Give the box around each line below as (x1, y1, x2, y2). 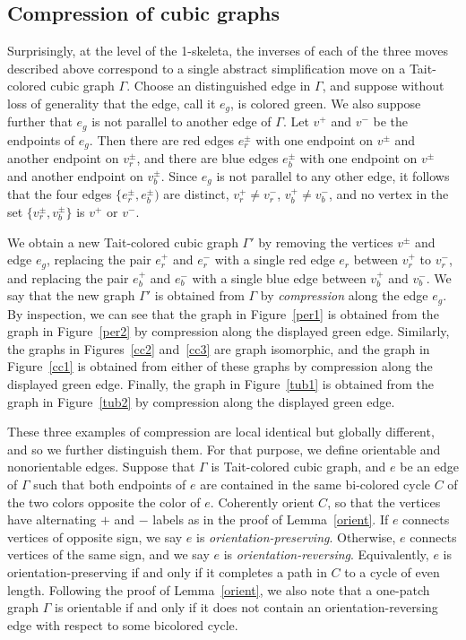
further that (7, 112, 73, 131)
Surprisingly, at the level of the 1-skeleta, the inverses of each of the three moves (7, 41, 449, 60)
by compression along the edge (260, 286, 428, 305)
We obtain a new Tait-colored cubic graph (7, 232, 238, 251)
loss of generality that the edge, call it (7, 93, 216, 112)
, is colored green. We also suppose (230, 93, 421, 112)
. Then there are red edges (89, 130, 234, 149)
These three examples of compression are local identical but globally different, (7, 422, 435, 441)
